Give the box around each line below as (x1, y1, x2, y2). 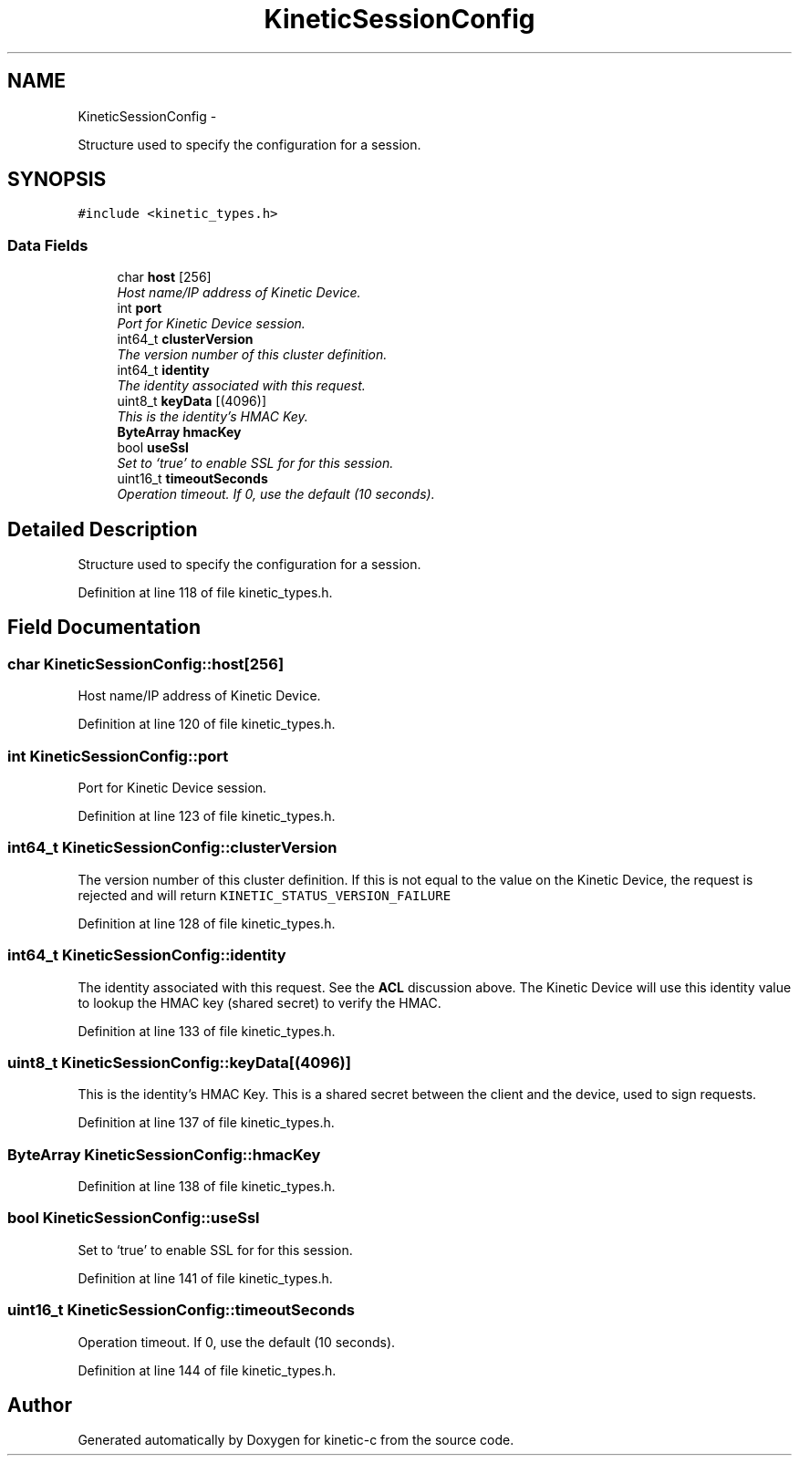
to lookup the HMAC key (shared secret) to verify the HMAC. (78, 994, 441, 1011)
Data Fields (7, 235, 88, 254)
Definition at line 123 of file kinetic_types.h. (78, 808, 336, 824)
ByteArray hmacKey (117, 424, 242, 441)
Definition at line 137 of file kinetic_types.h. (78, 1115, 335, 1131)
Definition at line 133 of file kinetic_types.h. (78, 1022, 336, 1039)
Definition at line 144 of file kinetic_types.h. (78, 1362, 337, 1378)
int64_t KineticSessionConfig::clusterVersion (7, 838, 337, 857)
